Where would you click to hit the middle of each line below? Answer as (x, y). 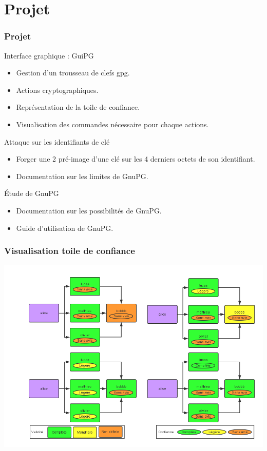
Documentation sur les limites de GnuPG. (82, 176)
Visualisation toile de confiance (70, 251)
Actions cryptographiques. (57, 90)
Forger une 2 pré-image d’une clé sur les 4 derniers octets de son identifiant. (136, 159)
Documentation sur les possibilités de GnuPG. (89, 210)
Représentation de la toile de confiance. (78, 107)
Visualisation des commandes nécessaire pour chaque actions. (112, 124)
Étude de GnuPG (32, 193)
